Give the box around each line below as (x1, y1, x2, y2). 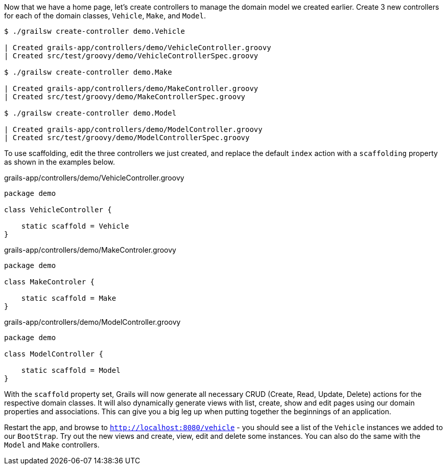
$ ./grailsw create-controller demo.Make (4, 68, 172, 76)
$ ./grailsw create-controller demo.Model (4, 109, 177, 117)
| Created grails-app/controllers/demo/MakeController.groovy (4, 84, 258, 93)
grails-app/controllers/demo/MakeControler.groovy (4, 245, 176, 254)
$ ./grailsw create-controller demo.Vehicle (4, 27, 185, 35)
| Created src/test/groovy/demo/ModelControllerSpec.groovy (4, 133, 250, 142)
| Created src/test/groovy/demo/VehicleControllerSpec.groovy (4, 52, 258, 60)
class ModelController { (4, 350, 103, 358)
